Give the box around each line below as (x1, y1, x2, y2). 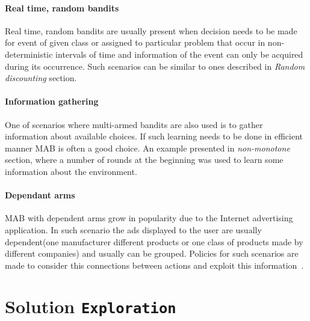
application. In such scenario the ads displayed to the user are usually (5, 223, 262, 236)
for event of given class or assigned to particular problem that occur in (5, 36, 265, 49)
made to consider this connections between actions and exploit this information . (5, 258, 304, 271)
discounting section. (5, 72, 77, 84)
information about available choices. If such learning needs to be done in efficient (5, 130, 303, 142)
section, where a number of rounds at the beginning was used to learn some (5, 153, 284, 166)
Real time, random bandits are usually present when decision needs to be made (5, 24, 297, 37)
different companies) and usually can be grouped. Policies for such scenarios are (5, 247, 299, 260)
